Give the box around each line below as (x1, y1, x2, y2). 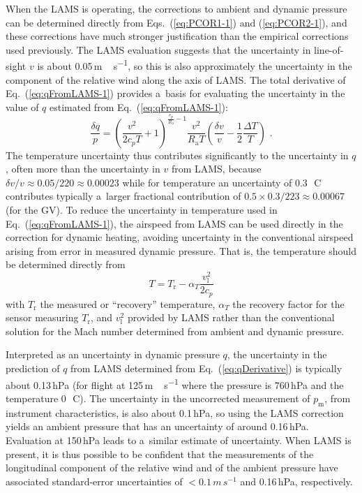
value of (6, 99, 39, 114)
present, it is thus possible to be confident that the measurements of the (6, 446, 314, 461)
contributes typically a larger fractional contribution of (6, 189, 241, 203)
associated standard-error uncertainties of (6, 473, 183, 488)
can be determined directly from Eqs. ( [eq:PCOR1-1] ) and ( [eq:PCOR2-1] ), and (6, 15, 347, 29)
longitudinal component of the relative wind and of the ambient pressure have (6, 460, 338, 475)
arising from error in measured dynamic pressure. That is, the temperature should (6, 243, 356, 258)
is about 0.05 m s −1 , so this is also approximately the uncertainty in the (37, 57, 352, 73)
